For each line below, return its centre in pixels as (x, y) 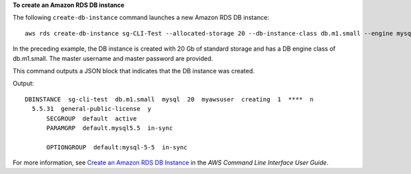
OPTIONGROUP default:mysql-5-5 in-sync (117, 147)
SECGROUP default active (91, 119)
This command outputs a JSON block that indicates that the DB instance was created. (134, 71)
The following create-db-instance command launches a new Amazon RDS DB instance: (141, 18)
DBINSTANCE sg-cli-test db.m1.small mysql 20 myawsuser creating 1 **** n (170, 99)
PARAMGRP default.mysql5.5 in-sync (110, 128)
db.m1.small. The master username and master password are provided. (113, 58)
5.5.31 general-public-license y (92, 109)
